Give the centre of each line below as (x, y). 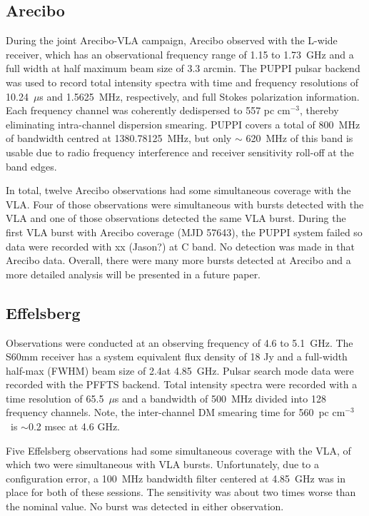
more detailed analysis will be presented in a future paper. (133, 274)
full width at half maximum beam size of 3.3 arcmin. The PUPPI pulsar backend (183, 68)
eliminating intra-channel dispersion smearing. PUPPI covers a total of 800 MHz (183, 124)
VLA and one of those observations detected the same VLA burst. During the (176, 218)
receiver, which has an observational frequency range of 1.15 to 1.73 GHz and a (180, 54)
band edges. (31, 166)
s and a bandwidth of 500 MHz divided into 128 (220, 398)
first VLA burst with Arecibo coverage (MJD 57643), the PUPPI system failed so (184, 232)
